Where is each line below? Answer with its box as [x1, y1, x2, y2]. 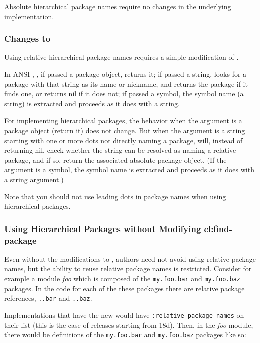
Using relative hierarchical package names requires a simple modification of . [4, 52, 239, 62]
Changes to [4, 32, 51, 45]
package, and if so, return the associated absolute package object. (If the [4, 154, 227, 165]
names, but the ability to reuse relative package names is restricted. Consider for [4, 263, 252, 274]
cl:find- [204, 222, 232, 235]
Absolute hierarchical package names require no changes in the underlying [4, 1, 231, 11]
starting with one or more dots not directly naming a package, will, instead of [4, 135, 243, 145]
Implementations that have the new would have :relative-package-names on [4, 309, 244, 320]
